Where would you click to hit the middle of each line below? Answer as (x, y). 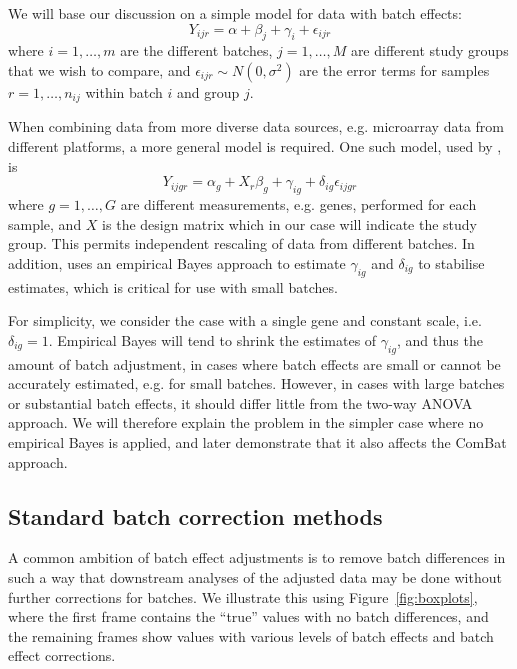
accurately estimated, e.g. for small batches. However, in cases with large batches (256, 383)
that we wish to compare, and (99, 69)
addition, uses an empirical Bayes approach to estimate (177, 262)
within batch (124, 91)
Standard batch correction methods (195, 515)
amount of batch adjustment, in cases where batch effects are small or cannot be (254, 363)
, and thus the (439, 339)
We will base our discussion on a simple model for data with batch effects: (235, 13)
